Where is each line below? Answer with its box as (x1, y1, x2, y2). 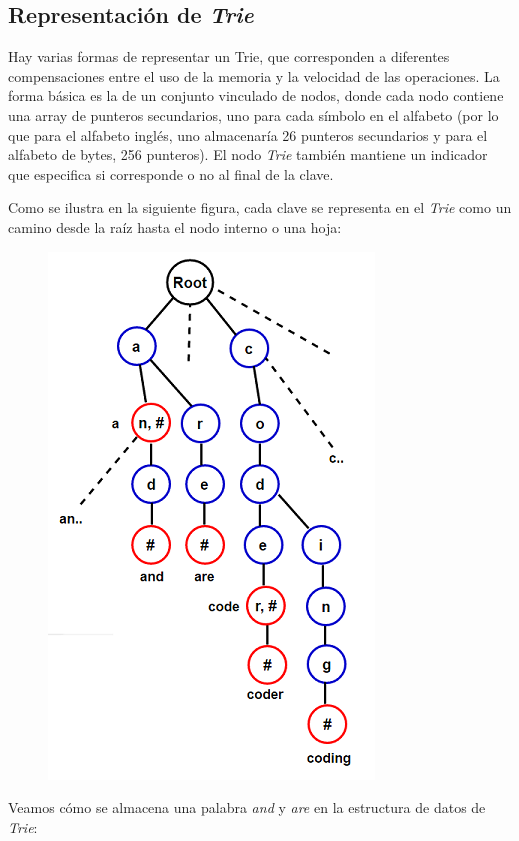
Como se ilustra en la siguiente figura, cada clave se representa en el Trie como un (8, 197, 512, 218)
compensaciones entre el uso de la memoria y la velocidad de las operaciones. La (8, 65, 500, 86)
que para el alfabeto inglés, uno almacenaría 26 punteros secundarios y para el (8, 124, 488, 145)
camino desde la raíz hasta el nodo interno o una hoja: (8, 216, 342, 237)
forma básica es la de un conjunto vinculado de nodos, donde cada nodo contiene (8, 85, 504, 106)
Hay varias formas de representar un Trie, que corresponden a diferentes (8, 46, 450, 67)
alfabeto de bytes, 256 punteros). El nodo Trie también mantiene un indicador (8, 144, 488, 165)
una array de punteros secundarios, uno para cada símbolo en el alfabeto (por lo (8, 104, 499, 125)
